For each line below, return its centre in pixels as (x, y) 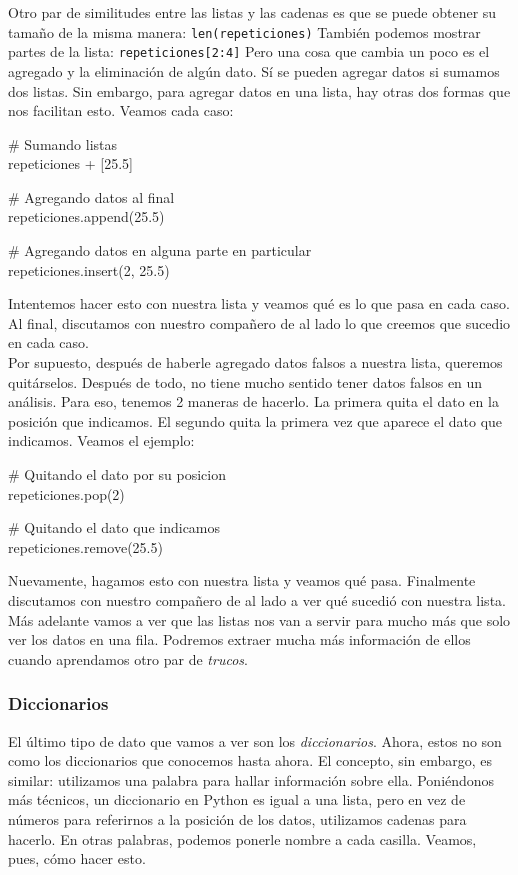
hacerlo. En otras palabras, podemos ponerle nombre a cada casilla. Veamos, (242, 838)
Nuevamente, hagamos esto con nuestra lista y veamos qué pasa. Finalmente (242, 580)
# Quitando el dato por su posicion (117, 474)
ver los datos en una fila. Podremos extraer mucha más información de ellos (239, 639)
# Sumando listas (63, 143)
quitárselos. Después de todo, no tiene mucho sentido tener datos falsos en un (245, 381)
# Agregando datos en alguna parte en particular (160, 250)
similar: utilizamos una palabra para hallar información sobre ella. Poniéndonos (251, 779)
